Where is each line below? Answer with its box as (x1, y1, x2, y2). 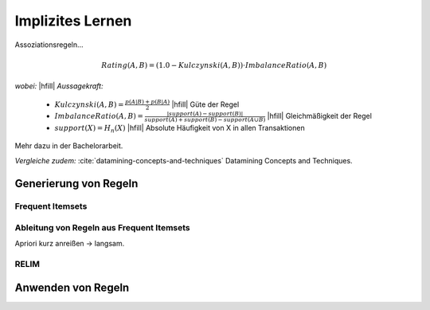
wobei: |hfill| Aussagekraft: (14, 81, 104, 91)
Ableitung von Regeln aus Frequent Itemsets (14, 222, 190, 233)
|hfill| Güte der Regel (171, 100, 240, 109)
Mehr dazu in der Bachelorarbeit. (14, 141, 123, 151)
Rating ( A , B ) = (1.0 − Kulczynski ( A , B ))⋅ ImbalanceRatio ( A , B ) (100, 61, 327, 69)
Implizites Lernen (14, 12, 132, 29)
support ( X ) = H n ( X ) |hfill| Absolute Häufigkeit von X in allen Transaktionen (54, 123, 306, 135)
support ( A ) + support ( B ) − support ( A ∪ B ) (144, 116, 266, 124)
